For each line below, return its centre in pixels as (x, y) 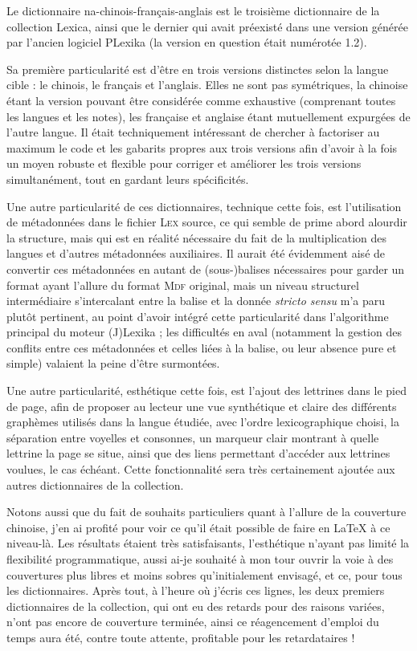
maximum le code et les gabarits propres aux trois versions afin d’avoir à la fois (202, 147)
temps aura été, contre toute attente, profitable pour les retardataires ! (181, 637)
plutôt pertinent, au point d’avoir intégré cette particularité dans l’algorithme (198, 316)
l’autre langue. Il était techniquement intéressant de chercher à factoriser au (193, 132)
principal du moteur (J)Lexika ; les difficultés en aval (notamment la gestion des (204, 332)
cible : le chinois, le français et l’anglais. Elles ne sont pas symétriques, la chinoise (207, 85)
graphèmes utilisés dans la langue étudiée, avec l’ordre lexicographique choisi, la (203, 422)
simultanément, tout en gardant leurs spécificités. (128, 179)
